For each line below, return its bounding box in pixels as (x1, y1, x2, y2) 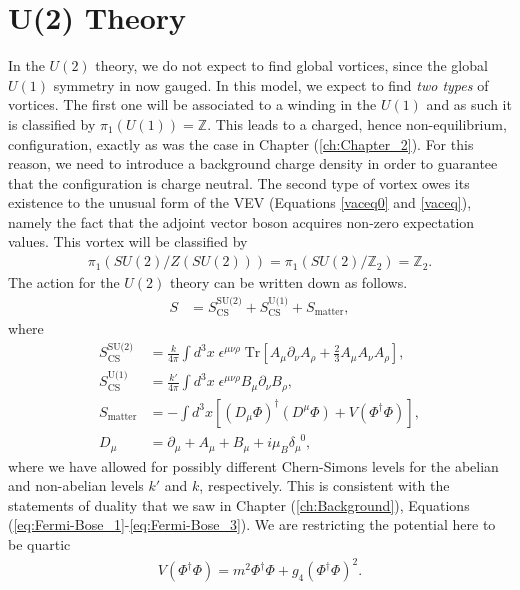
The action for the (8, 272, 120, 293)
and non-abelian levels (8, 475, 144, 496)
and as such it (426, 94, 512, 115)
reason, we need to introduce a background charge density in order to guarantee (8, 153, 498, 174)
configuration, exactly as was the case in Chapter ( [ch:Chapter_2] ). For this (8, 133, 474, 154)
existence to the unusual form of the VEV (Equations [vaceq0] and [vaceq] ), (8, 192, 472, 213)
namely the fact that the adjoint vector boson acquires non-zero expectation (8, 211, 475, 232)
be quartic (8, 534, 71, 555)
